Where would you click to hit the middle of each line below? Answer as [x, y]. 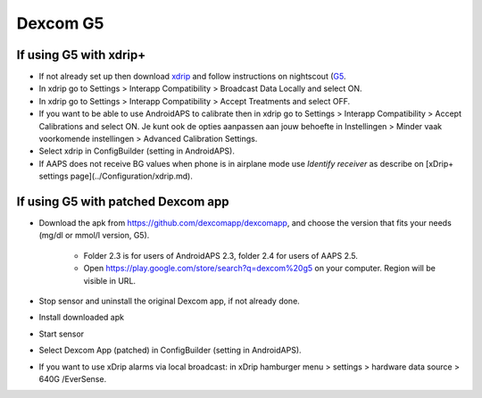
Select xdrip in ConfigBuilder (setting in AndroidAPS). [137, 151]
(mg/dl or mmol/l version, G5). [94, 236]
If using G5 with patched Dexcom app [123, 202]
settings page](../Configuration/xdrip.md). [116, 176]
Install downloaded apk [82, 318]
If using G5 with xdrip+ [81, 55]
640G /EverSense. [73, 379]
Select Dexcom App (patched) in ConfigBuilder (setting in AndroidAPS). [170, 350]
